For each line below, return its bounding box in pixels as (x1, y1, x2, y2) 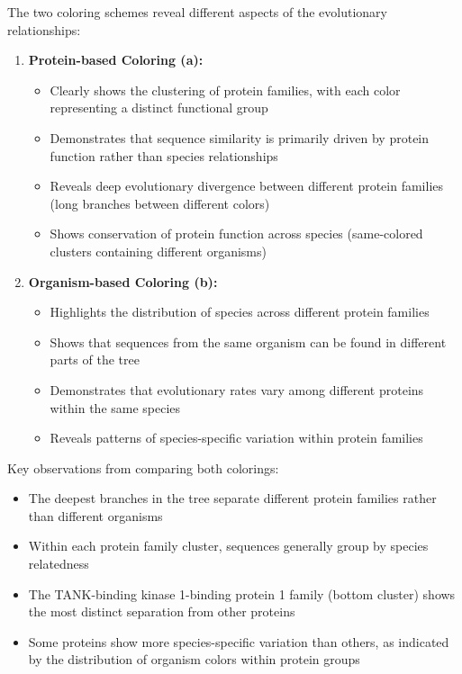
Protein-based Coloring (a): (28, 50, 204, 69)
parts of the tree (50, 350, 140, 369)
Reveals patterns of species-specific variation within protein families (50, 428, 423, 447)
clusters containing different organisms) (50, 241, 267, 260)
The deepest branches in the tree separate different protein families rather (28, 489, 437, 508)
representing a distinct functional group (50, 98, 268, 117)
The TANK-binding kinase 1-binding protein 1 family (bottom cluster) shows (28, 584, 456, 603)
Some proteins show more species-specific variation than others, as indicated (28, 632, 449, 651)
